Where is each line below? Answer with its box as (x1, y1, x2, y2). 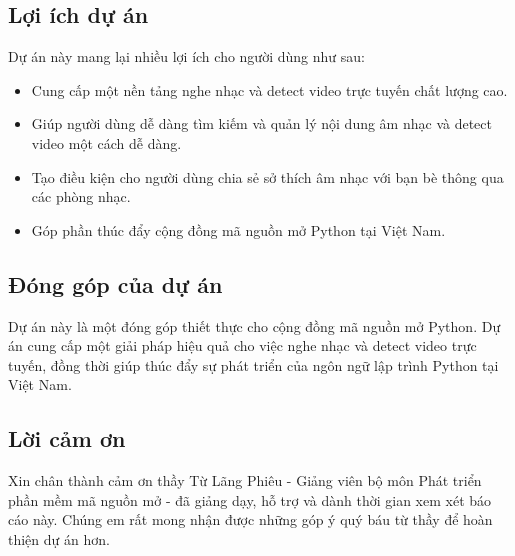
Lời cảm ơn (8, 423, 126, 454)
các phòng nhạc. (31, 186, 131, 207)
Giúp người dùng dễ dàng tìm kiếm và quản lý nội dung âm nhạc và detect (31, 113, 492, 134)
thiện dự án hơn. (8, 528, 110, 549)
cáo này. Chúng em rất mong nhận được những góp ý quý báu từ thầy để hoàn (8, 509, 493, 530)
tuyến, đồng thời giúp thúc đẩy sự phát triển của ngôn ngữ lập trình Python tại (8, 354, 499, 375)
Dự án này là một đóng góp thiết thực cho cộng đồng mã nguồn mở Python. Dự (8, 315, 501, 336)
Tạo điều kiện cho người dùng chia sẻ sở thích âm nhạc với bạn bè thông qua (31, 166, 504, 187)
